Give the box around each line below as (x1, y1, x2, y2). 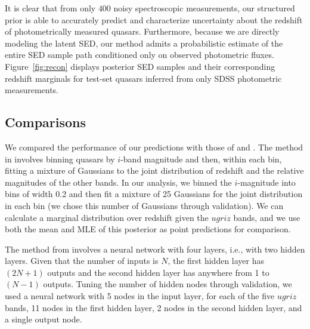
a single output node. (5, 313, 82, 325)
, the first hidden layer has (168, 254, 265, 267)
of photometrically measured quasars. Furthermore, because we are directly (5, 25, 280, 38)
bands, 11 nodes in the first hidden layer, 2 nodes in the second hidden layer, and (5, 301, 302, 313)
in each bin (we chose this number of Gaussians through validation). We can (5, 199, 284, 211)
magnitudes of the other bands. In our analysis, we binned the (5, 176, 232, 188)
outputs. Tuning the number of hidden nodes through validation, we (43, 278, 292, 290)
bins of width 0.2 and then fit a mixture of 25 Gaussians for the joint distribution (5, 187, 303, 200)
